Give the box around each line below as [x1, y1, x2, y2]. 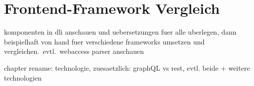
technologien [4, 72, 42, 83]
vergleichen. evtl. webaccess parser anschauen [4, 46, 144, 56]
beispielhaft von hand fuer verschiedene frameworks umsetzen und [4, 36, 205, 46]
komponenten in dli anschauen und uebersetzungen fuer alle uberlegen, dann [4, 27, 237, 37]
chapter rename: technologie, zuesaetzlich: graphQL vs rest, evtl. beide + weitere [4, 62, 250, 73]
